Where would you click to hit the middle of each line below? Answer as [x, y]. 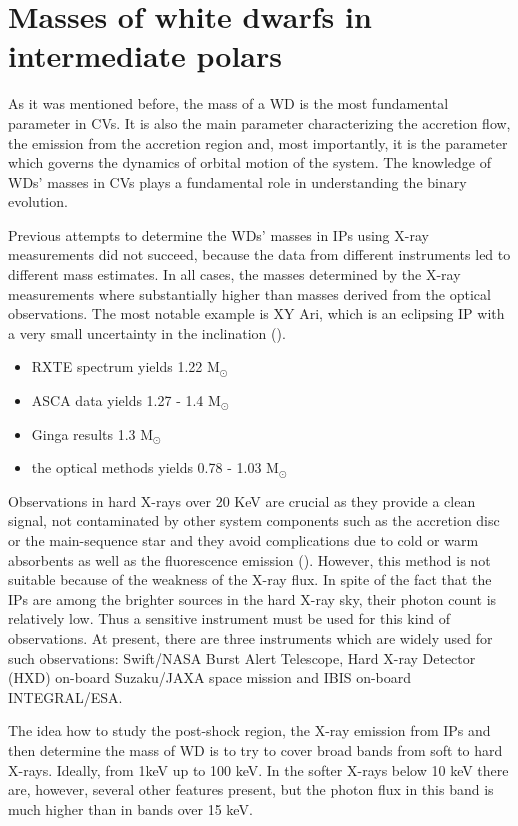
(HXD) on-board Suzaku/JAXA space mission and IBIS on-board [210, 677]
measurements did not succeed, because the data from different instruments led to [259, 254]
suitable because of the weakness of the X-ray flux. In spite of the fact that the [250, 579]
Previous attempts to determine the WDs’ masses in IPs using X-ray [218, 234]
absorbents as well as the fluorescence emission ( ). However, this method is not [249, 559]
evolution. [38, 201]
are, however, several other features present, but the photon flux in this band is [251, 789]
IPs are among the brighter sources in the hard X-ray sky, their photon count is [252, 598]
